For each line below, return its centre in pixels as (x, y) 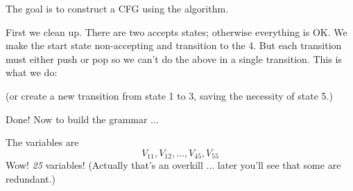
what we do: (32, 72)
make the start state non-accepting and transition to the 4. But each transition (174, 45)
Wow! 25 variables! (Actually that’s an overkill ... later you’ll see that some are (173, 165)
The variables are (42, 142)
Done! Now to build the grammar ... (82, 119)
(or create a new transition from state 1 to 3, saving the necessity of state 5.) (169, 95)
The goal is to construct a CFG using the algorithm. (117, 8)
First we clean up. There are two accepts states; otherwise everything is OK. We (176, 31)
